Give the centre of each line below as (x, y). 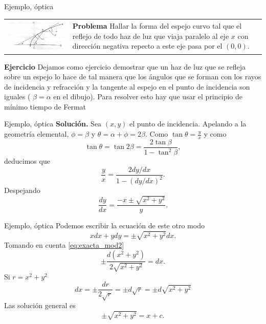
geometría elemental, (37, 134)
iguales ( (17, 96)
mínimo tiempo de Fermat (45, 106)
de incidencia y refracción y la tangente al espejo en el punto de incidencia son (127, 86)
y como (215, 134)
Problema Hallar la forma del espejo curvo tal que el (157, 26)
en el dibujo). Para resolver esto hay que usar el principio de (148, 96)
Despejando (22, 190)
